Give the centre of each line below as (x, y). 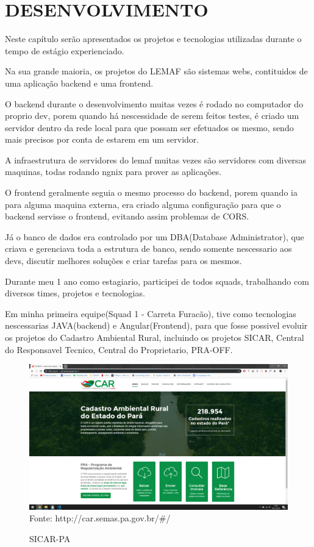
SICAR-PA (50, 538)
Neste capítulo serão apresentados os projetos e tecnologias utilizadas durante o (153, 39)
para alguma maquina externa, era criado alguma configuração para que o (143, 204)
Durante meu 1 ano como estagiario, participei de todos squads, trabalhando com (157, 281)
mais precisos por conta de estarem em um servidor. (102, 139)
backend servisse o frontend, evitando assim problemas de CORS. (127, 216)
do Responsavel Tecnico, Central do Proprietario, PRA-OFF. (119, 349)
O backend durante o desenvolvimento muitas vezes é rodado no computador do (154, 103)
